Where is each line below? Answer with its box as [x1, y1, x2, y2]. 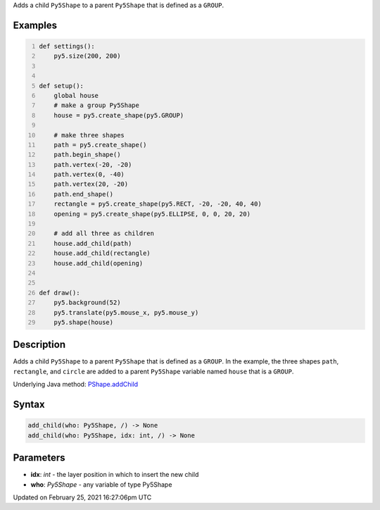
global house [53, 92, 99, 99]
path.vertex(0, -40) [53, 170, 125, 179]
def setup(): [39, 82, 84, 89]
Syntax [13, 399, 45, 411]
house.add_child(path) [53, 240, 132, 247]
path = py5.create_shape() [53, 141, 147, 149]
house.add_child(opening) [53, 259, 144, 267]
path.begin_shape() [53, 151, 121, 158]
